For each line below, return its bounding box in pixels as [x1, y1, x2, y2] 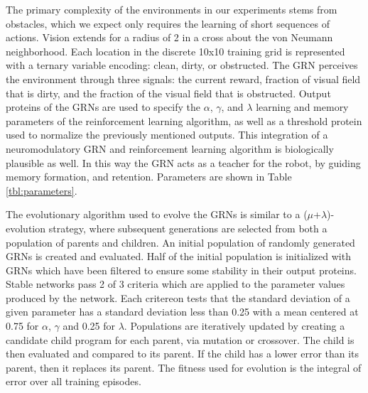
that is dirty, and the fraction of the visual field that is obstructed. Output [6, 85, 331, 100]
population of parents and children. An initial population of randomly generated [6, 235, 355, 249]
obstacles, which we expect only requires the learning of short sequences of [6, 16, 330, 31]
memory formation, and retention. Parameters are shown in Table [6, 169, 292, 184]
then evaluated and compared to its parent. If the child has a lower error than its [6, 346, 359, 361]
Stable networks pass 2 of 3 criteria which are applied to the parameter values [6, 276, 345, 291]
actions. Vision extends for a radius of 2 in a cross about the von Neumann [6, 30, 333, 45]
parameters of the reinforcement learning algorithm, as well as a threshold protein [6, 113, 362, 128]
